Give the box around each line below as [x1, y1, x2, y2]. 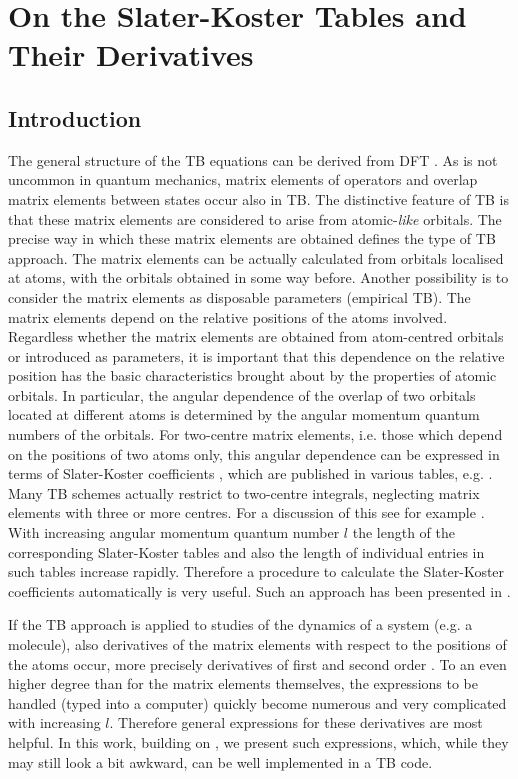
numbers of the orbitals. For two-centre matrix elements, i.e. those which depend [8, 424, 503, 445]
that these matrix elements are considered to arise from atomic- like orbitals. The [8, 208, 502, 229]
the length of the [352, 522, 455, 543]
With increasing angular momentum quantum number [8, 522, 340, 543]
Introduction [8, 102, 142, 133]
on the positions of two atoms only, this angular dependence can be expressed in [8, 443, 500, 464]
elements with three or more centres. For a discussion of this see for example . [8, 502, 485, 523]
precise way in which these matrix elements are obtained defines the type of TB [8, 228, 496, 249]
